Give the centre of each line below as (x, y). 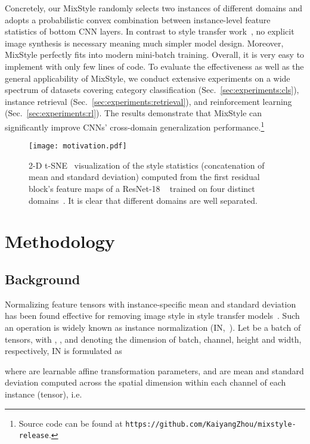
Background (43, 279)
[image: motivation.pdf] (78, 146)
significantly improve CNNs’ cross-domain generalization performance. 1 (135, 126)
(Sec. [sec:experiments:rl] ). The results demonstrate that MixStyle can (134, 113)
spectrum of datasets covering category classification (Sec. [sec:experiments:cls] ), (152, 90)
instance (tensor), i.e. (44, 394)
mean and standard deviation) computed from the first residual (144, 177)
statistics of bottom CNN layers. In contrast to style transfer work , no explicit (150, 31)
